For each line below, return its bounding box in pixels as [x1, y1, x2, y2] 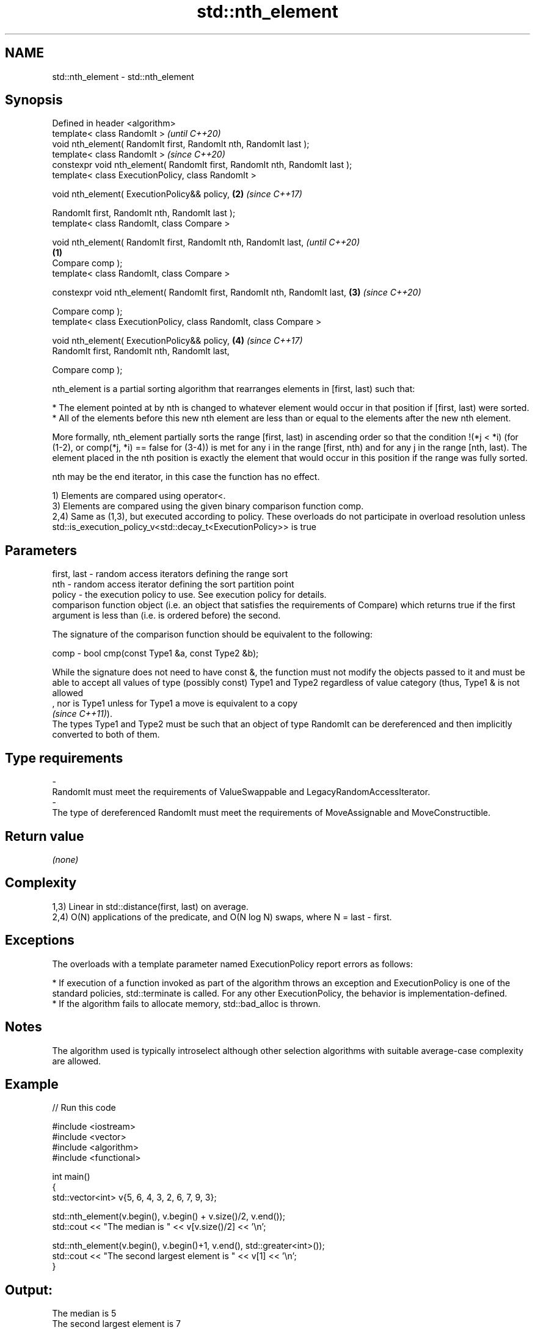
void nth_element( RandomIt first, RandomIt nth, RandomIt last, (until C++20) [52, 237, 360, 248]
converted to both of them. [52, 729, 160, 740]
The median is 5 [52, 1308, 117, 1319]
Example [5, 1076, 59, 1092]
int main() [52, 1171, 90, 1182]
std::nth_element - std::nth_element [52, 71, 194, 82]
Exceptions [5, 932, 75, 948]
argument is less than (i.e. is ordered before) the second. [52, 610, 281, 621]
